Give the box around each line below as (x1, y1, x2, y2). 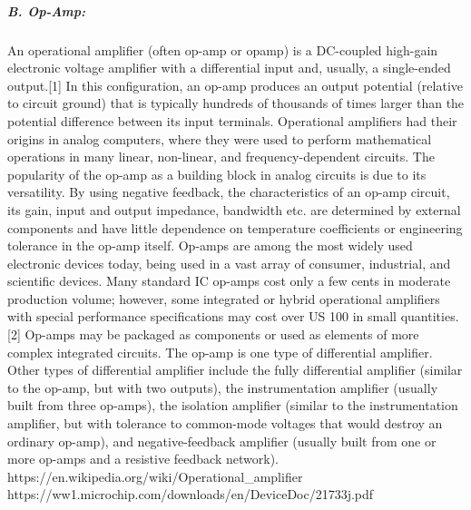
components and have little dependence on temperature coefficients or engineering (7, 218, 463, 237)
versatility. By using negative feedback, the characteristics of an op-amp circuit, (7, 182, 450, 201)
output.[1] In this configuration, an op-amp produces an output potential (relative (7, 75, 464, 94)
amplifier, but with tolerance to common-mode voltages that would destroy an (7, 414, 443, 433)
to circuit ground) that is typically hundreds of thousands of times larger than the (7, 93, 465, 113)
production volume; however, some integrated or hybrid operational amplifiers (7, 289, 440, 308)
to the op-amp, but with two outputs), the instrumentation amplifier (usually (7, 378, 438, 397)
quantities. (400, 307, 459, 326)
